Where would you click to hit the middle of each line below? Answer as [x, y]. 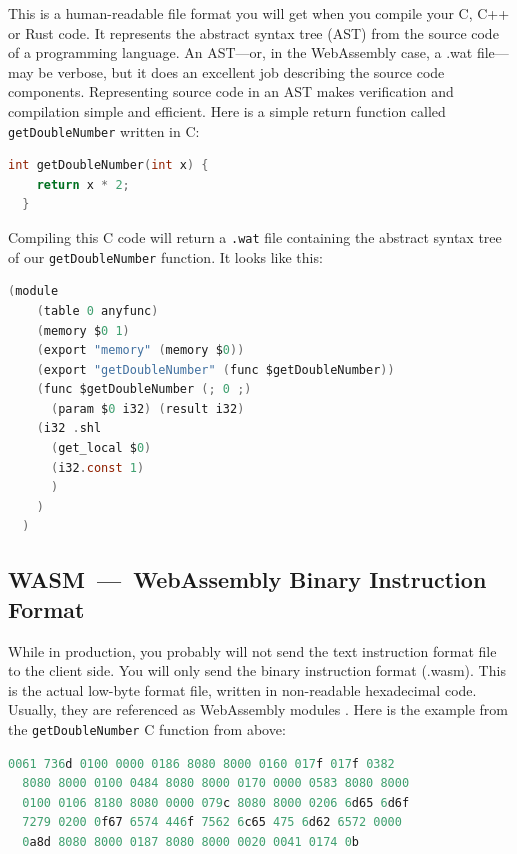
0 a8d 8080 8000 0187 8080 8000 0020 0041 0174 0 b [190, 842]
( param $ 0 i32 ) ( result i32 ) [147, 408]
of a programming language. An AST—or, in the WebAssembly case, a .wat [240, 52]
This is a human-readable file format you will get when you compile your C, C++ [259, 13]
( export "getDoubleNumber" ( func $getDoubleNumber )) [215, 369]
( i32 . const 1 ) [97, 467]
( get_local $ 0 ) [101, 448]
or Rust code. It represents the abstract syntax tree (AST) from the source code [253, 32]
